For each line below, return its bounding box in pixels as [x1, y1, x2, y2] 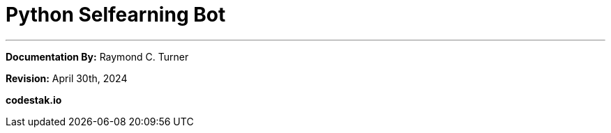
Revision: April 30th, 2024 [6, 72, 128, 84]
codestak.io [6, 93, 62, 106]
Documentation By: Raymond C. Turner [6, 50, 189, 63]
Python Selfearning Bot [6, 3, 226, 26]
